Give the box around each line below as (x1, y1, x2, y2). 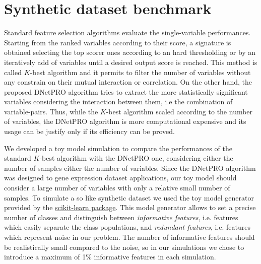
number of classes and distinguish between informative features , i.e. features (4, 212, 238, 222)
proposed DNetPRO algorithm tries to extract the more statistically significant (4, 86, 248, 97)
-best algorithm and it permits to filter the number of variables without (30, 67, 251, 77)
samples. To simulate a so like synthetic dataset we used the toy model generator (4, 192, 254, 203)
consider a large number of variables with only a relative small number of (4, 182, 230, 193)
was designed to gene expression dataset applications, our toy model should (4, 172, 237, 183)
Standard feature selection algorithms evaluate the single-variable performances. (4, 27, 251, 38)
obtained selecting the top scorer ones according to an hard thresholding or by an (4, 47, 256, 57)
